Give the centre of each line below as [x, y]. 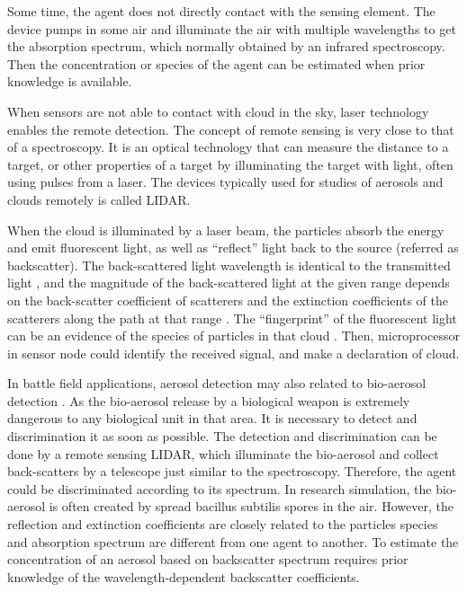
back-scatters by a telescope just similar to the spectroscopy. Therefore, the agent [232, 471]
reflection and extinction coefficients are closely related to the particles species [223, 524]
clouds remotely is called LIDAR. [99, 199]
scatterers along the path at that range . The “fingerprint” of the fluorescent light [232, 318]
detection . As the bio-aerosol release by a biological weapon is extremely [209, 400]
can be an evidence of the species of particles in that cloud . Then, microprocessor [233, 336]
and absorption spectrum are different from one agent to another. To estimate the [233, 541]
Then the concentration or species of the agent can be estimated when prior [216, 63]
